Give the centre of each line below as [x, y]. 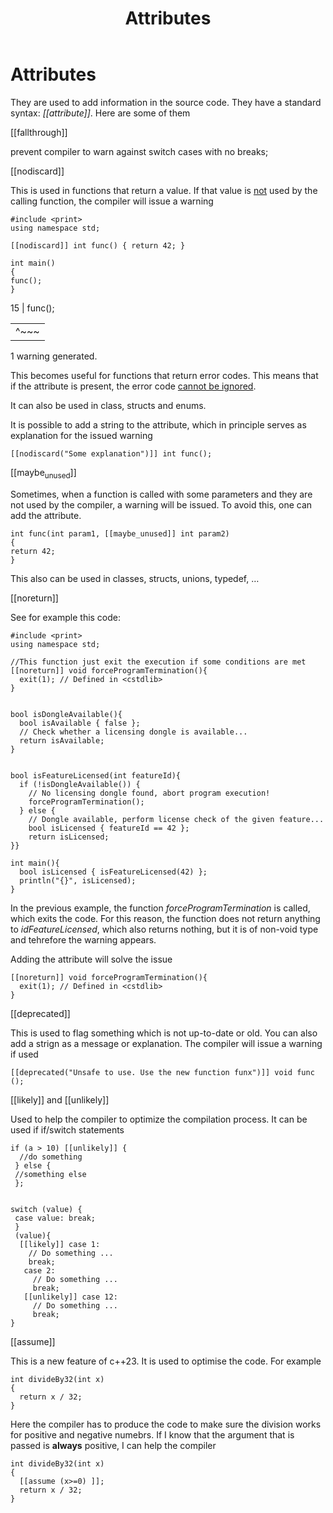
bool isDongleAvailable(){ [66, 714]
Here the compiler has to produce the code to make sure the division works [166, 1424]
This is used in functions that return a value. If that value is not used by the [164, 190]
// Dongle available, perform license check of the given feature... [176, 819]
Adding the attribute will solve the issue [91, 959]
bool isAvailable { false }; [80, 723]
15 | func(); [32, 308]
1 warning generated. [54, 356]
